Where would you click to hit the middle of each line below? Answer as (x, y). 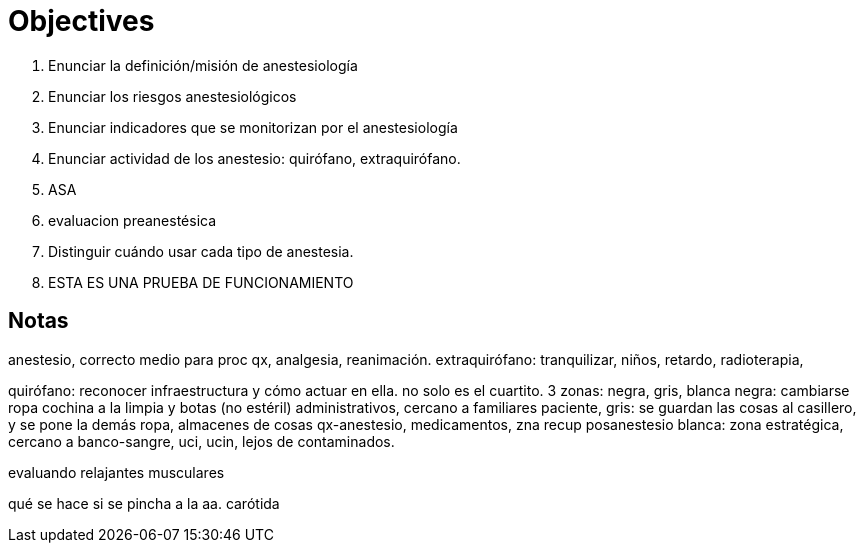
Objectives (81, 21)
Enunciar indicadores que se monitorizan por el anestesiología (253, 127)
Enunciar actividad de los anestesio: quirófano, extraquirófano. (254, 158)
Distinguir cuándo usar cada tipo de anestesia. (201, 251)
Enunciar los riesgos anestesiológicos (172, 96)
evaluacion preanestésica (132, 220)
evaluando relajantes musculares (116, 472)
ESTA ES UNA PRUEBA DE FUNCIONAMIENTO (201, 282)
